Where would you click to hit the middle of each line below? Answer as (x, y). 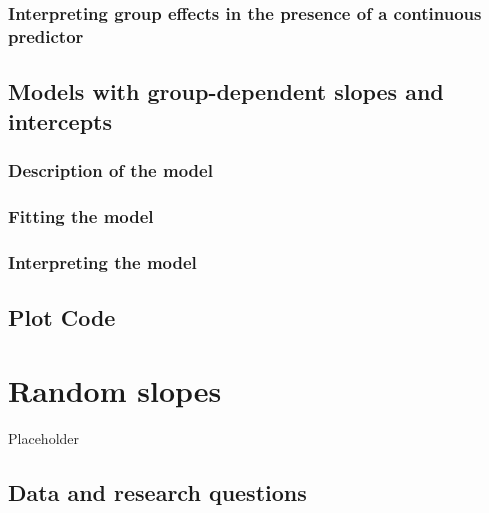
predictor (46, 35)
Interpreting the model (102, 261)
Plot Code (62, 316)
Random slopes (115, 390)
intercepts (60, 120)
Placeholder (44, 438)
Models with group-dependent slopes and (226, 91)
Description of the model (110, 169)
